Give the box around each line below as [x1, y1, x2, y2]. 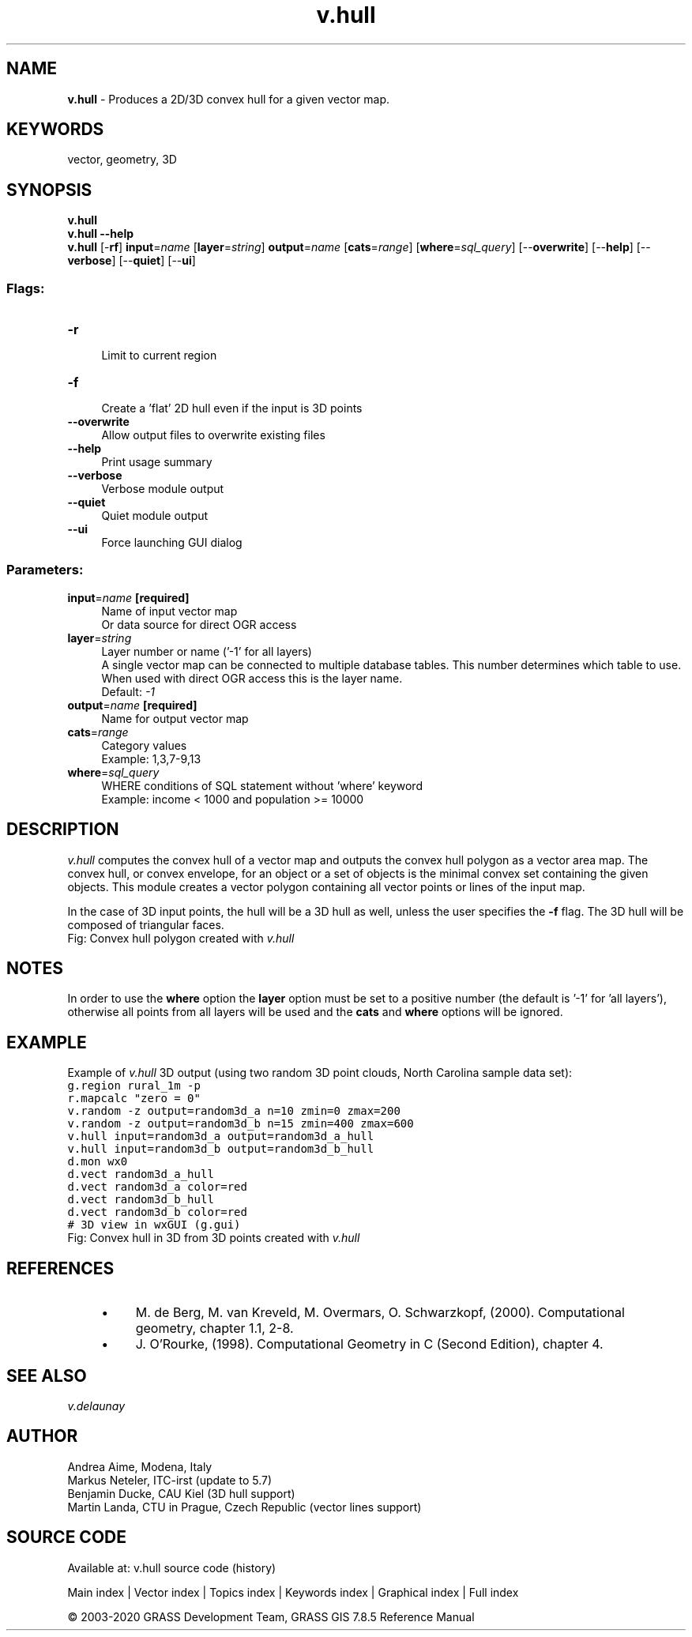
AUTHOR [6, 1426, 78, 1447]
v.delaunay [67, 1399, 126, 1413]
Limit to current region [101, 348, 217, 363]
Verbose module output [101, 482, 224, 496]
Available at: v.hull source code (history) [67, 1560, 276, 1575]
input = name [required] [67, 590, 190, 604]
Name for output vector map [101, 711, 249, 725]
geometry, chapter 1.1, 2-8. [135, 1320, 294, 1337]
